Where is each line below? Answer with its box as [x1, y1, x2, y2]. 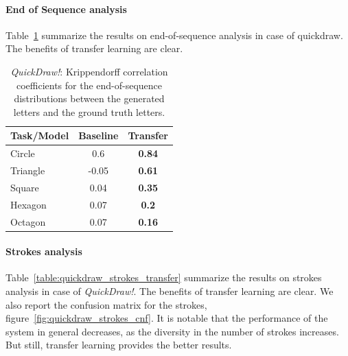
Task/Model [10, 128, 69, 143]
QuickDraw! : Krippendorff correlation [10, 64, 168, 78]
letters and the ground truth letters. [13, 104, 165, 119]
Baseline [78, 128, 119, 143]
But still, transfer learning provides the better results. [5, 337, 232, 352]
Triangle [10, 163, 45, 178]
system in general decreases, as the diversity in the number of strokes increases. [5, 324, 339, 338]
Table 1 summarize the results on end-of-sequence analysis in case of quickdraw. [5, 27, 343, 42]
